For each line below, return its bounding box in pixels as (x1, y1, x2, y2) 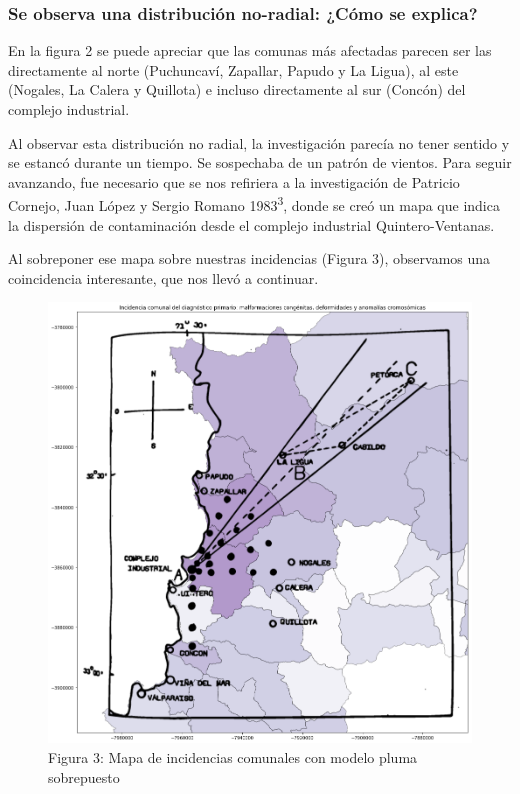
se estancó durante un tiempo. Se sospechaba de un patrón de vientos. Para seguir (8, 152, 512, 173)
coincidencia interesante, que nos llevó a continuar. (8, 267, 319, 288)
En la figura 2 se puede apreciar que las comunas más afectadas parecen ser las (8, 40, 492, 61)
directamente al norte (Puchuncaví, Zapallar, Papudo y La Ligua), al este (8, 59, 459, 80)
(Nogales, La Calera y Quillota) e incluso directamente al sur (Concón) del (8, 79, 466, 100)
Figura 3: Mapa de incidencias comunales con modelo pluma (48, 747, 418, 768)
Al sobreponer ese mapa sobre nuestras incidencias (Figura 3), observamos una (8, 248, 491, 269)
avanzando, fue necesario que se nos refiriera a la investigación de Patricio (8, 171, 460, 192)
